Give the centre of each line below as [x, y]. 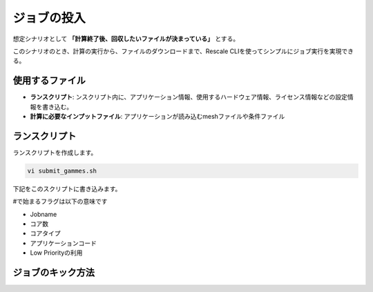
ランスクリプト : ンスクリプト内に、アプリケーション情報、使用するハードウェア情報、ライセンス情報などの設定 [189, 97]
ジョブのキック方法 [54, 273]
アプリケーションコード [63, 243]
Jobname [44, 214]
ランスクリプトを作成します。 [55, 153]
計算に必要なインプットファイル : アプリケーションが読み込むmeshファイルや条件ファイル [157, 117]
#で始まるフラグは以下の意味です [60, 202]
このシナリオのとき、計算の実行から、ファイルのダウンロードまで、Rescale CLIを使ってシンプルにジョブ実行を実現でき [183, 51]
